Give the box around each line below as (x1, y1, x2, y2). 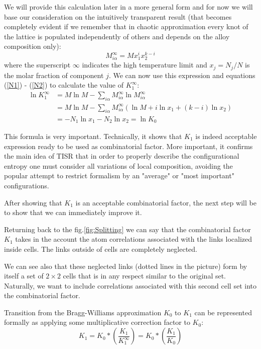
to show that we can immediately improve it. (4, 207, 142, 218)
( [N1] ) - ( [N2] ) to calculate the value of (4, 80, 124, 90)
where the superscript (4, 59, 71, 70)
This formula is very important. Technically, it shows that (4, 130, 182, 141)
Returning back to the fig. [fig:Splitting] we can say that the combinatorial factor (4, 224, 251, 234)
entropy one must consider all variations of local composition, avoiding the (4, 160, 233, 171)
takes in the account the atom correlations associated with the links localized (15, 234, 252, 244)
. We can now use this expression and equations (108, 69, 255, 80)
